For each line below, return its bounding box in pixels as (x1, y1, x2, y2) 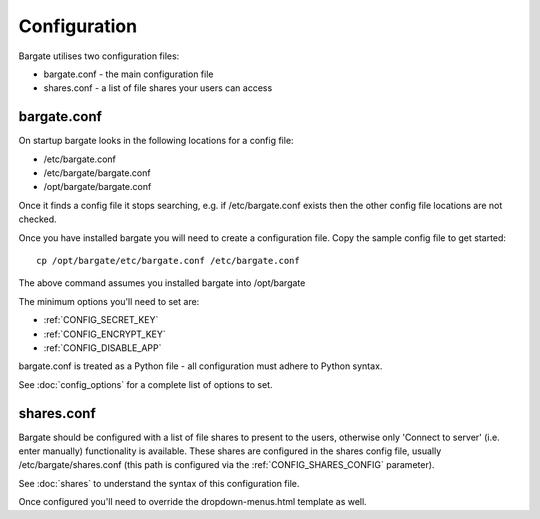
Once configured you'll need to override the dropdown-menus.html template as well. (18, 496, 367, 508)
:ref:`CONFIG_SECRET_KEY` (43, 314, 159, 326)
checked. (18, 213, 57, 225)
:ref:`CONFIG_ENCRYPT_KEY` (43, 328, 167, 340)
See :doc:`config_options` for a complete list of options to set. (18, 378, 274, 390)
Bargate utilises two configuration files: (18, 50, 180, 62)
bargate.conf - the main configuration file (43, 68, 214, 80)
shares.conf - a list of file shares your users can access (43, 82, 273, 94)
